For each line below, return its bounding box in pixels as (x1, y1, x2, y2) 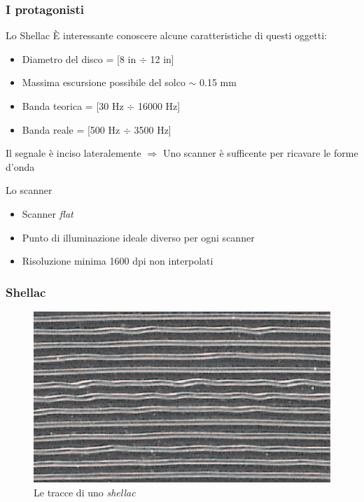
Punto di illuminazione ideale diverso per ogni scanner (22, 230, 255, 244)
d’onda (6, 159, 35, 174)
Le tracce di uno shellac (34, 484, 136, 499)
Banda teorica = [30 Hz (22, 99, 124, 113)
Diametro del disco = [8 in (22, 51, 136, 66)
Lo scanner (6, 183, 52, 197)
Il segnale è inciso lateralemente (6, 146, 141, 160)
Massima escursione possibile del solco (22, 75, 185, 90)
